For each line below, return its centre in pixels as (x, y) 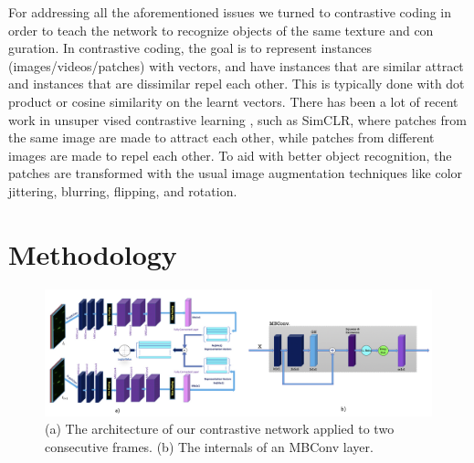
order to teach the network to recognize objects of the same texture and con (221, 30)
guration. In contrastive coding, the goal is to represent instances (190, 48)
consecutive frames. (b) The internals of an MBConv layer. (209, 446)
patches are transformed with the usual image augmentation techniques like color (236, 173)
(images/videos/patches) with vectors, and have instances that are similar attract (236, 65)
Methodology (93, 253)
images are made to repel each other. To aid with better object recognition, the (230, 155)
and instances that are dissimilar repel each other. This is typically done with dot (237, 84)
